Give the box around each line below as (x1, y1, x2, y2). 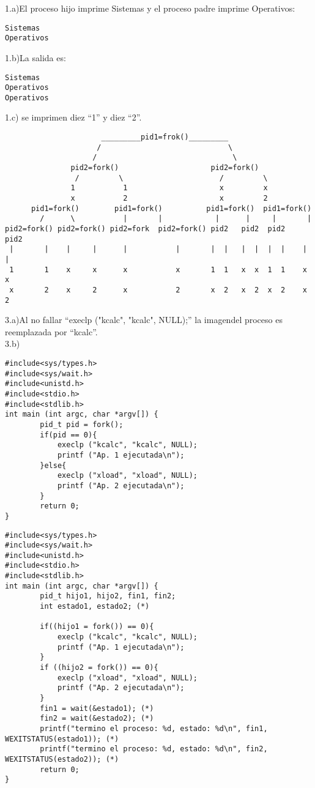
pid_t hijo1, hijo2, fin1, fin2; (40, 592, 176, 601)
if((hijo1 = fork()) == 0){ (40, 622, 154, 631)
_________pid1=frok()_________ (101, 133, 229, 142)
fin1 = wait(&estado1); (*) (40, 704, 154, 713)
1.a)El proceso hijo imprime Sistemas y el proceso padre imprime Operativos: (5, 2, 295, 14)
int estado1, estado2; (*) (40, 602, 150, 611)
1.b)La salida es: (5, 51, 66, 64)
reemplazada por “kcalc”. (5, 325, 98, 338)
